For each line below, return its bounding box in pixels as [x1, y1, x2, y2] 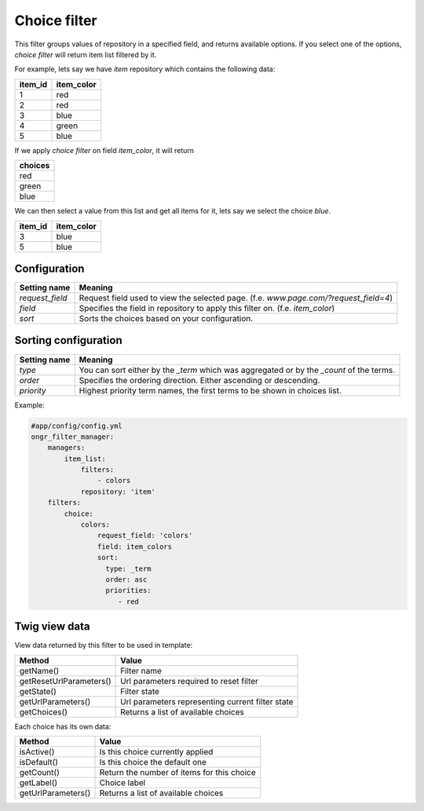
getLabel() [19, 777, 58, 788]
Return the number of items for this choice [99, 767, 257, 778]
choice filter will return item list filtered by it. [14, 49, 157, 59]
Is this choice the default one [99, 757, 207, 768]
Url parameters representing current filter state [120, 696, 294, 707]
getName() [19, 665, 60, 676]
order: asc [105, 575, 148, 584]
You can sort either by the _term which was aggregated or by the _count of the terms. [79, 364, 396, 375]
